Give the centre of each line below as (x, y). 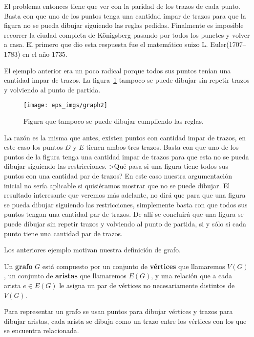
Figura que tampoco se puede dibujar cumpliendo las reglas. (114, 121)
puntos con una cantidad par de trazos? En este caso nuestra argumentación (118, 175)
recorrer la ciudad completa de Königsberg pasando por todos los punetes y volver (127, 34)
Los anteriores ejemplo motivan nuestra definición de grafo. (92, 250)
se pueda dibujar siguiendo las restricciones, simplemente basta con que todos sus (126, 204)
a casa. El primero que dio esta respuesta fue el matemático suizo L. (106, 44)
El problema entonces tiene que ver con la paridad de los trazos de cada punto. (122, 6)
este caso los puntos (33, 147)
